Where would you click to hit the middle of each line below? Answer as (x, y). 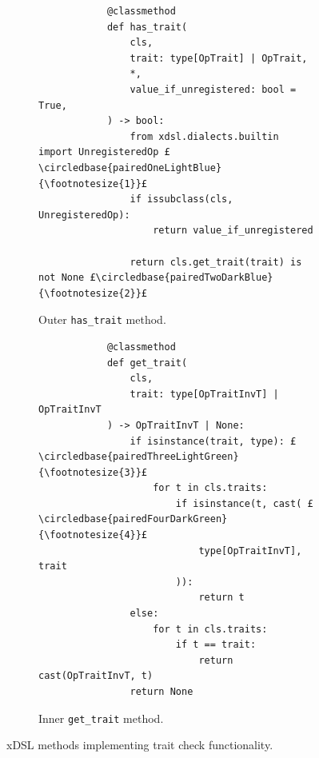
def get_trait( (147, 363)
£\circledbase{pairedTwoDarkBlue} (181, 278)
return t (221, 598)
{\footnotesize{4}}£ (93, 535)
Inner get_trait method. (101, 718)
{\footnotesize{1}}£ (93, 184)
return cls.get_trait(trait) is (216, 262)
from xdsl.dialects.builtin (204, 136)
